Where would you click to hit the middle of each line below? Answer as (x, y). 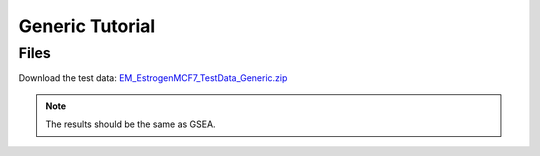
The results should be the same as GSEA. (130, 124)
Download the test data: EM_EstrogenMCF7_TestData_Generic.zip (153, 78)
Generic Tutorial (87, 26)
